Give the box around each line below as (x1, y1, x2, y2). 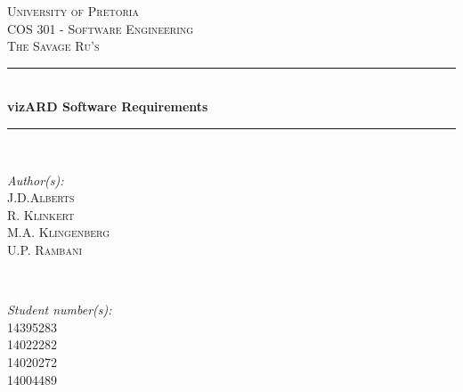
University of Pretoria (7, 2, 139, 20)
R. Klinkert (7, 205, 75, 224)
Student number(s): (7, 300, 112, 319)
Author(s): (7, 170, 64, 189)
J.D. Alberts (7, 188, 75, 207)
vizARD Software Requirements (7, 97, 208, 116)
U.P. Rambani (7, 240, 82, 258)
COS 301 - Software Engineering (7, 19, 194, 37)
